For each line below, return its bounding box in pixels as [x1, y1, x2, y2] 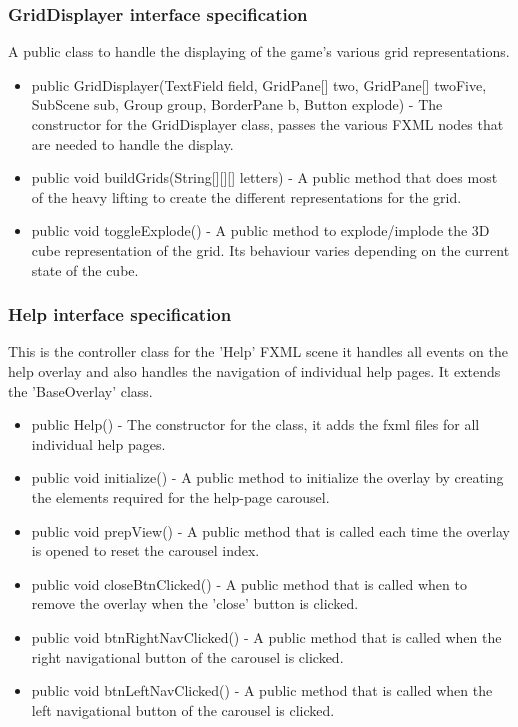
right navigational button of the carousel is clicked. [31, 646, 344, 667]
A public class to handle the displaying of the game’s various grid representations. [8, 41, 510, 62]
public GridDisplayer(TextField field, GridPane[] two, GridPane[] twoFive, [31, 74, 487, 95]
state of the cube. [31, 259, 139, 280]
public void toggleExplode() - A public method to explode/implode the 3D [31, 220, 490, 241]
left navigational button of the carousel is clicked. [31, 699, 335, 720]
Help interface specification [8, 302, 232, 327]
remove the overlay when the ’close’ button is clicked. [31, 593, 359, 614]
